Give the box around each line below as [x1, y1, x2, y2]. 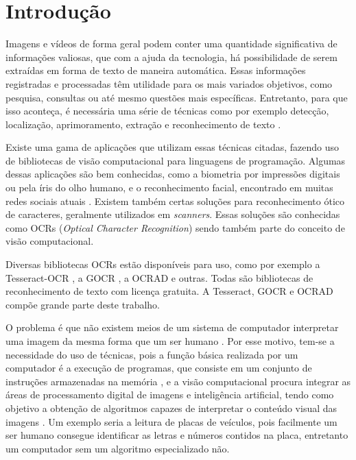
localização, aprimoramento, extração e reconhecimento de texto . [5, 117, 281, 131]
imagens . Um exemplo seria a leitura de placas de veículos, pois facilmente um [5, 414, 337, 428]
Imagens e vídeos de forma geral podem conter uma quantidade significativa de [5, 36, 337, 51]
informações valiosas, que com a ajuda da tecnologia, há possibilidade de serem [5, 49, 337, 64]
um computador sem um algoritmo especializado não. [5, 441, 230, 455]
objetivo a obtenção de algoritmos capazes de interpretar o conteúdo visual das [5, 400, 337, 415]
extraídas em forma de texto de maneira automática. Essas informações [5, 63, 306, 77]
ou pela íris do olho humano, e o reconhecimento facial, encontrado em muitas [5, 180, 333, 195]
